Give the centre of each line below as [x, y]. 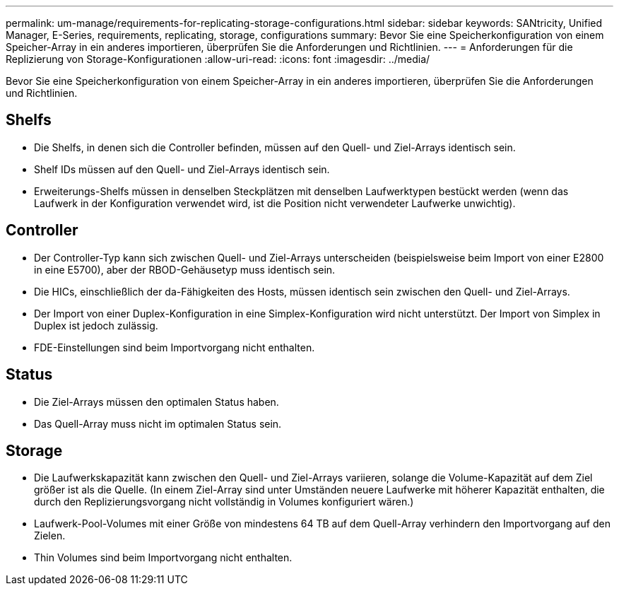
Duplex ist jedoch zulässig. [96, 325]
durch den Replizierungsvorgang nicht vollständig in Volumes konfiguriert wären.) [224, 502]
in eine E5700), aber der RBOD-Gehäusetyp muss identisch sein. [185, 269]
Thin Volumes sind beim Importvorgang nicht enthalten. [163, 558]
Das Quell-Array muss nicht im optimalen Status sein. [158, 423]
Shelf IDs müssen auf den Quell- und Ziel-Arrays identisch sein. [182, 169]
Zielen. [50, 536]
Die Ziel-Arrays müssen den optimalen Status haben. [157, 402]
